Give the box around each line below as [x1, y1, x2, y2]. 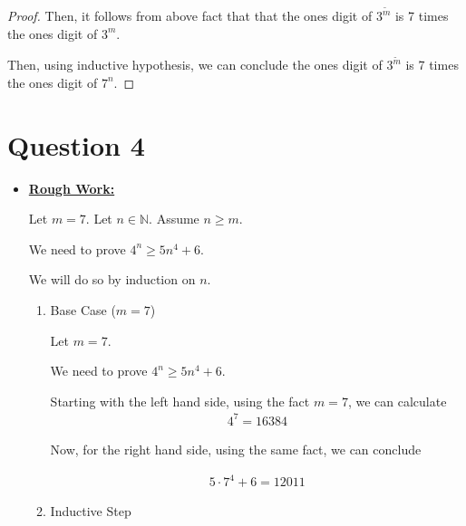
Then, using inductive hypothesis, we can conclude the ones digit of [7, 55, 383, 74]
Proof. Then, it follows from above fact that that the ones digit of [7, 6, 373, 25]
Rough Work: [28, 178, 115, 197]
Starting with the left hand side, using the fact [50, 391, 310, 410]
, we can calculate [347, 391, 447, 410]
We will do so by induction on [28, 270, 196, 289]
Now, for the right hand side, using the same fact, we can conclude [50, 439, 422, 458]
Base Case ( [50, 301, 116, 319]
